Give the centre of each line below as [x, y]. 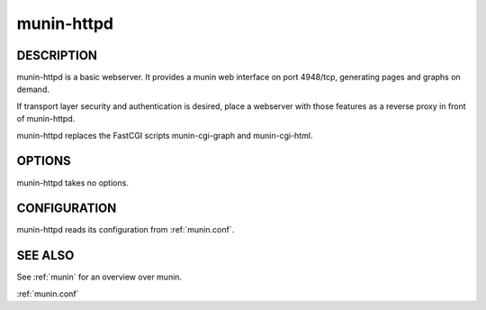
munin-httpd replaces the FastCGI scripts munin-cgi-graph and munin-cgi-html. [165, 135]
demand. [33, 89]
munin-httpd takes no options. [73, 182]
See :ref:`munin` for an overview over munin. [99, 277]
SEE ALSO [45, 255]
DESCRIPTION [57, 55]
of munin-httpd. [46, 119]
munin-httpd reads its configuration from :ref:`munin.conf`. [126, 230]
